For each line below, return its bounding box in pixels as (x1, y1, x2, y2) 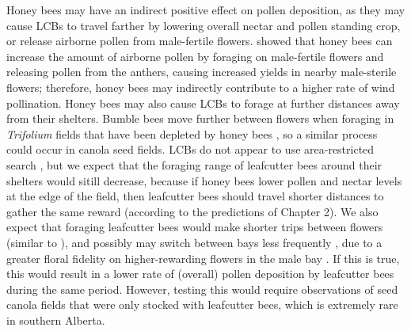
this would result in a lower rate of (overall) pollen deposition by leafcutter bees (6, 265, 394, 282)
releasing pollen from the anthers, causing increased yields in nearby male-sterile (6, 63, 397, 80)
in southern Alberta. (6, 311, 105, 328)
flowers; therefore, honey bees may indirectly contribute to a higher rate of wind (6, 78, 395, 95)
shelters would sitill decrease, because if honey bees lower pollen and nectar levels (6, 172, 402, 188)
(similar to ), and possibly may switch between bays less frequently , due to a (6, 234, 382, 250)
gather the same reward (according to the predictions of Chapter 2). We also (6, 203, 379, 219)
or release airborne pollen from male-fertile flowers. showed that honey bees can (6, 32, 393, 49)
